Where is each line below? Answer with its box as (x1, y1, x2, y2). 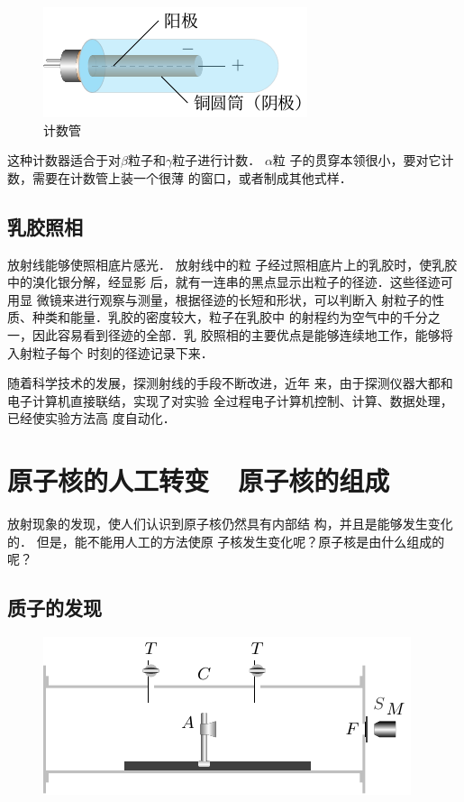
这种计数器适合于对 (7, 151, 121, 170)
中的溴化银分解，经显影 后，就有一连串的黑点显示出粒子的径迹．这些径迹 (7, 272, 441, 291)
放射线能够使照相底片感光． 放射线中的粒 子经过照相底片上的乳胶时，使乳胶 (7, 254, 458, 273)
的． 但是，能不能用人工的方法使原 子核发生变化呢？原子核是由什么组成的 (7, 531, 445, 550)
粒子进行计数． (172, 151, 261, 170)
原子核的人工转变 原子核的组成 (7, 462, 390, 499)
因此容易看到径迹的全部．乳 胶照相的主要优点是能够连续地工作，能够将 (32, 325, 453, 344)
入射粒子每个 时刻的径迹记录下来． (7, 343, 214, 362)
